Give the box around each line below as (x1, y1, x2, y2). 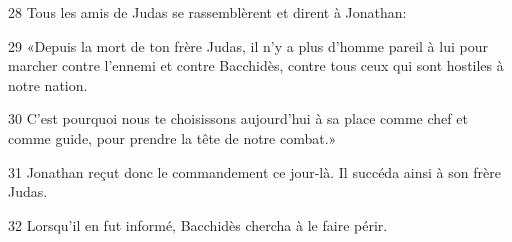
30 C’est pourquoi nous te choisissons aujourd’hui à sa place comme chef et (8, 108, 468, 129)
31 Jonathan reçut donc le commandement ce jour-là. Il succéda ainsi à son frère (8, 161, 501, 182)
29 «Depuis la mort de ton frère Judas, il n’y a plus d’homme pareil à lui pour (8, 35, 488, 56)
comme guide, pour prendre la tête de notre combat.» (8, 127, 337, 148)
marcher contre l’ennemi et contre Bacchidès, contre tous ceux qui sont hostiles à (8, 55, 504, 76)
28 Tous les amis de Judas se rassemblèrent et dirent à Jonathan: (8, 2, 407, 22)
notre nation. (8, 74, 88, 95)
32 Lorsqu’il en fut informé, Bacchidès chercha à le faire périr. (8, 214, 388, 235)
